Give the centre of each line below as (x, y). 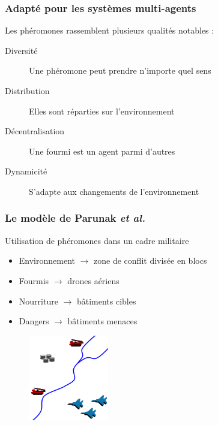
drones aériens (93, 280)
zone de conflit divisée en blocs (150, 260)
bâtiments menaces (102, 321)
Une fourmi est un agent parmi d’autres (102, 151)
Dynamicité (26, 171)
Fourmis (34, 280)
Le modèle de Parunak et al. (75, 218)
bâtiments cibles (106, 301)
